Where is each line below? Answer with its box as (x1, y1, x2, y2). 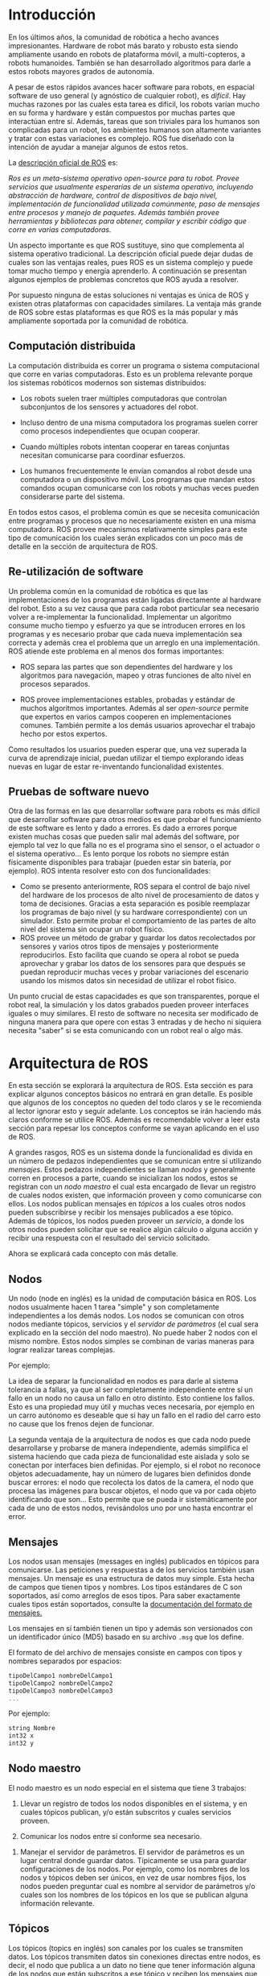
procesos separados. (19, 679, 91, 688)
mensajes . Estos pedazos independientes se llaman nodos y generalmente (8, 1164, 256, 1174)
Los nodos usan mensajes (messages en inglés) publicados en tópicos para (8, 1556, 260, 1566)
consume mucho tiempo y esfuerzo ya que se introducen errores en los (8, 621, 246, 630)
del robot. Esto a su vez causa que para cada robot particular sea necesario (8, 603, 260, 613)
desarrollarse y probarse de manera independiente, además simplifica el (8, 1443, 248, 1453)
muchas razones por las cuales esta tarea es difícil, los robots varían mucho (8, 99, 260, 109)
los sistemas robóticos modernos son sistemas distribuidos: (8, 377, 207, 388)
